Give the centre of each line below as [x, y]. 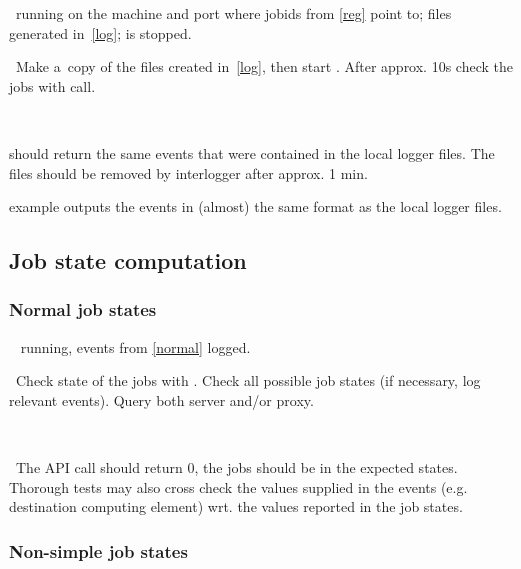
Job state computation [128, 260]
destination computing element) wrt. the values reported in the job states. [236, 506]
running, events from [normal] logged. [135, 346]
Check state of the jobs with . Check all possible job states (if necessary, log [248, 380]
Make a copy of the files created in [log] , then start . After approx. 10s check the [264, 66]
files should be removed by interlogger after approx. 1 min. [188, 172]
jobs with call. [52, 85]
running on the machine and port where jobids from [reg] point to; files [233, 13]
